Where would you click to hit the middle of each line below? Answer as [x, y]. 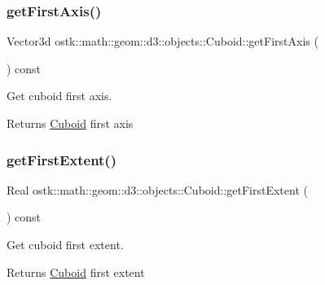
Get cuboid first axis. [59, 96]
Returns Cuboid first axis [70, 123]
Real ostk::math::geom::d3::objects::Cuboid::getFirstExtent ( [157, 189]
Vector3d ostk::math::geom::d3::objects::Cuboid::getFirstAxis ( [162, 41]
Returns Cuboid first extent [76, 272]
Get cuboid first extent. [65, 244]
